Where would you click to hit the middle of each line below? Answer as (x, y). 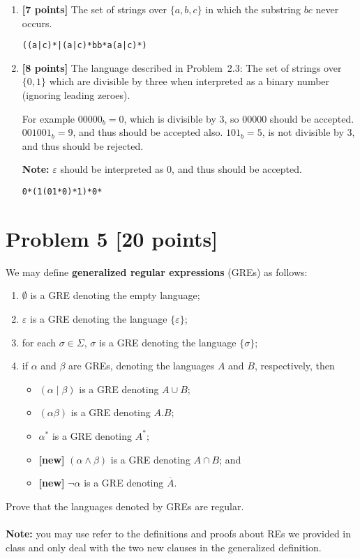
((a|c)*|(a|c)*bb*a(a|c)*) (84, 46)
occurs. (37, 23)
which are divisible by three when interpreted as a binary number (189, 81)
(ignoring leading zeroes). (76, 95)
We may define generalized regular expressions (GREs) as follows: (157, 271)
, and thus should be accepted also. (148, 132)
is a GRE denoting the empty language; (115, 295)
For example (48, 118)
